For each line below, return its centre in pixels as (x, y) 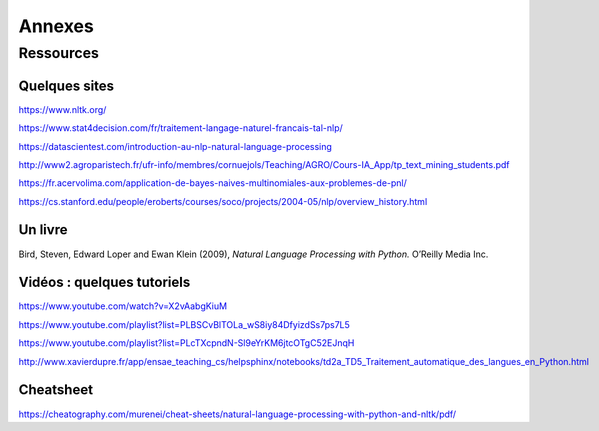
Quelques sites (66, 85)
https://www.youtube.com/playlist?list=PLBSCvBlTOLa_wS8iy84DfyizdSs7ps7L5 (184, 324)
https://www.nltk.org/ (62, 109)
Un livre (43, 230)
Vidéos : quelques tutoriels (104, 282)
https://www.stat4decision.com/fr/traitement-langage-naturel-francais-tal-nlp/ (181, 128)
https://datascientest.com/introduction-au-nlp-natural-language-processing (175, 146)
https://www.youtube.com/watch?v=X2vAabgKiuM (123, 306)
